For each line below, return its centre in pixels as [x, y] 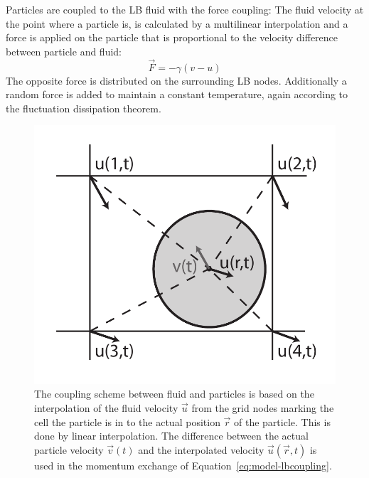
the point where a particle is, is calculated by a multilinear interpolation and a [177, 23]
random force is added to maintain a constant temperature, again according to [177, 94]
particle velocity [69, 449]
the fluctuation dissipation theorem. [84, 108]
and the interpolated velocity [201, 449]
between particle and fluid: [64, 51]
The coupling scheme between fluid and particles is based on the [174, 394]
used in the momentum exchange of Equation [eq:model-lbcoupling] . [183, 465]
